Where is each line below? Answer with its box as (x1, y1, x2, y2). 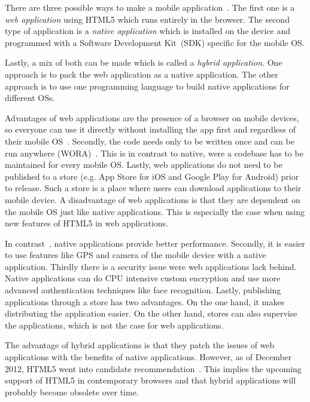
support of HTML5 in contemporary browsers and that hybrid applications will (5, 374, 296, 386)
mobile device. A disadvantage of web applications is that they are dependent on (5, 193, 300, 205)
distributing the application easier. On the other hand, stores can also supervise (5, 307, 297, 320)
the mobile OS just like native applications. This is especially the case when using (5, 205, 305, 217)
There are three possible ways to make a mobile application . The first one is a (5, 1, 295, 13)
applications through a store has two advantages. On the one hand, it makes (5, 295, 285, 308)
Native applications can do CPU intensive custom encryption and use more (5, 272, 281, 284)
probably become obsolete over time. (5, 385, 139, 398)
